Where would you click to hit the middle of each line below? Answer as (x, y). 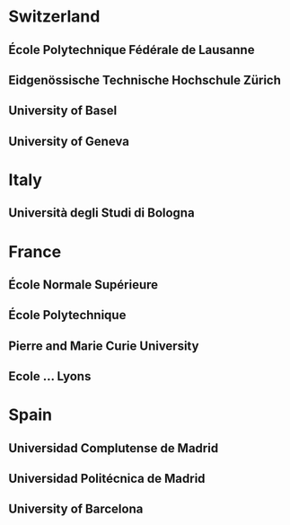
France (35, 251)
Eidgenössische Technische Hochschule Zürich (145, 80)
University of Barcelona (76, 509)
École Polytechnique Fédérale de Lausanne (132, 50)
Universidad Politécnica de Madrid (107, 479)
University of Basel (63, 111)
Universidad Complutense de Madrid (114, 448)
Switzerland (54, 17)
